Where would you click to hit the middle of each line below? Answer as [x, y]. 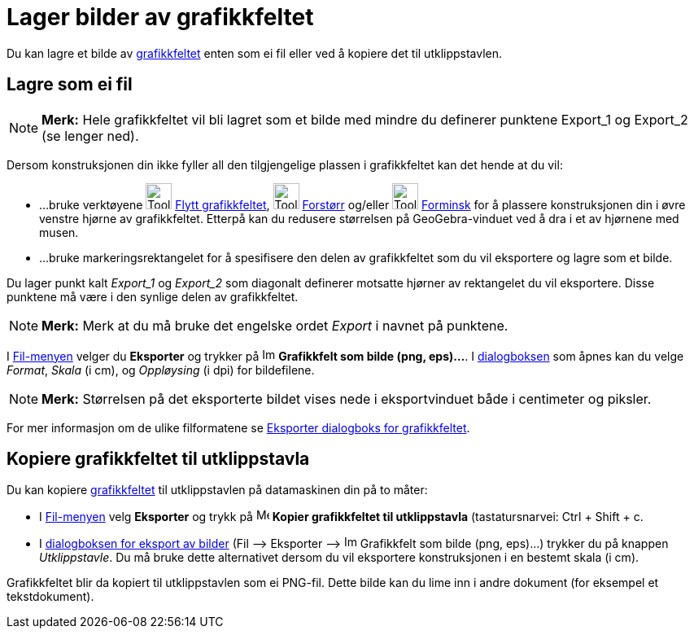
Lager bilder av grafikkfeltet [160, 17]
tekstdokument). [50, 597]
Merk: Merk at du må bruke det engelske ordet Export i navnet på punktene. [275, 325]
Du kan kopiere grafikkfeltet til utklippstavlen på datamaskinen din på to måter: [217, 490]
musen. [59, 232]
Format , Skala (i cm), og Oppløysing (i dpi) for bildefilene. [161, 370]
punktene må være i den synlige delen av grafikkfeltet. [153, 296]
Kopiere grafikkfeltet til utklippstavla [158, 459]
